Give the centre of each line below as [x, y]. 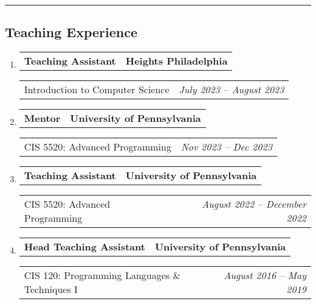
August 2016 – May [265, 275]
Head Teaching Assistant [84, 247]
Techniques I [51, 289]
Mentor [42, 118]
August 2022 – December [254, 204]
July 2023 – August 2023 [232, 90]
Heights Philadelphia [177, 61]
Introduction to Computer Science [97, 90]
